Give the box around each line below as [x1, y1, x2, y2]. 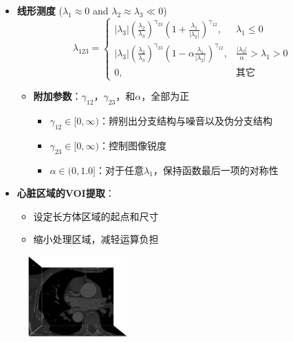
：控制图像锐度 [98, 138, 166, 152]
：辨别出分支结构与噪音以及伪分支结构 [98, 113, 272, 127]
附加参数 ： [33, 89, 82, 103]
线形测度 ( [17, 3, 63, 17]
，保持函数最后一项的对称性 [153, 162, 279, 177]
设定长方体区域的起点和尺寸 [33, 209, 159, 223]
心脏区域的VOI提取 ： [17, 186, 115, 200]
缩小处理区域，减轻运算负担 [33, 232, 159, 246]
